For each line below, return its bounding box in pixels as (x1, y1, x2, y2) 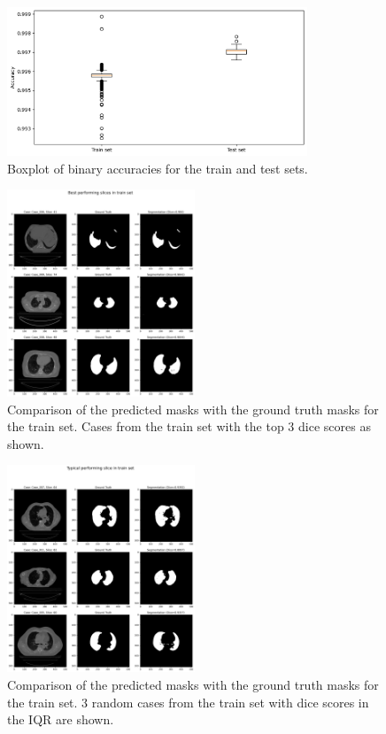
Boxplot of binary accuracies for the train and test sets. (7, 158, 308, 177)
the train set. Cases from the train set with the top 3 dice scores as (7, 417, 371, 436)
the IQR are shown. (7, 710, 114, 729)
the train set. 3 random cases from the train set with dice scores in (7, 692, 369, 711)
